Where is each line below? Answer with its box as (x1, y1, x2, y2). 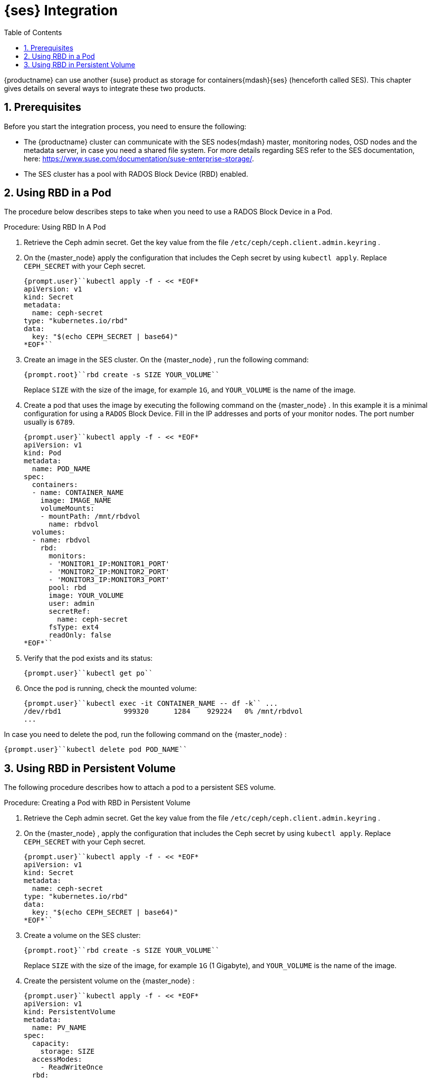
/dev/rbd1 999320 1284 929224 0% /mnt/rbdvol (24, 707, 303, 716)
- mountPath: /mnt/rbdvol (40, 512, 141, 521)
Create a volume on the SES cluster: (24, 931, 141, 940)
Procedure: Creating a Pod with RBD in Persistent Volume (4, 798, 191, 807)
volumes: (32, 528, 66, 537)
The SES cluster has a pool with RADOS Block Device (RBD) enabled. (24, 169, 248, 178)
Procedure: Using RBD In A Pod (4, 223, 106, 232)
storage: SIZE (40, 1047, 95, 1056)
